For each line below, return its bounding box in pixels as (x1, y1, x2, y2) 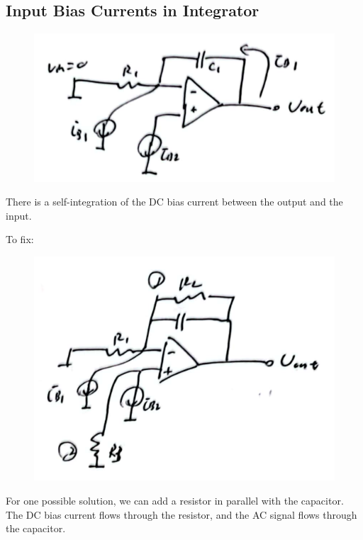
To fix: (6, 232, 34, 247)
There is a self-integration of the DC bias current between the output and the (6, 194, 343, 209)
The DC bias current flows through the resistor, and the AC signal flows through (6, 507, 357, 522)
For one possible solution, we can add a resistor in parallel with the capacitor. (6, 493, 344, 508)
